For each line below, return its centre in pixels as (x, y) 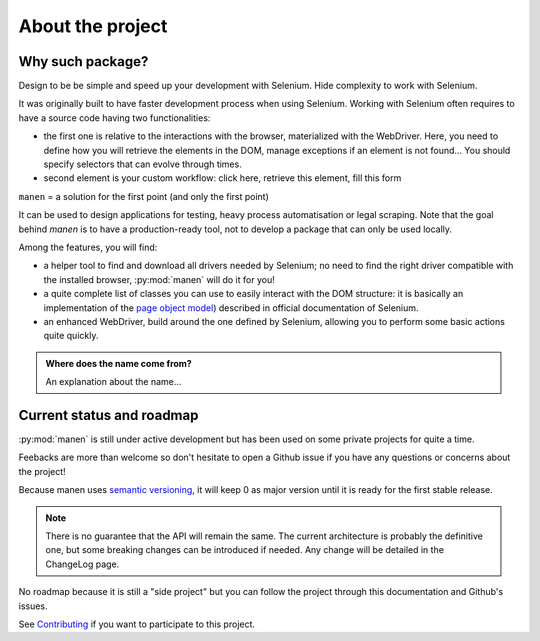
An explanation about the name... (113, 382)
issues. (33, 606)
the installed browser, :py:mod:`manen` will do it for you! (159, 279)
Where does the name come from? (118, 363)
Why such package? (83, 61)
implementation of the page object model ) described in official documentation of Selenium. (231, 307)
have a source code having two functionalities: (114, 117)
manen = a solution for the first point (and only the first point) (144, 196)
